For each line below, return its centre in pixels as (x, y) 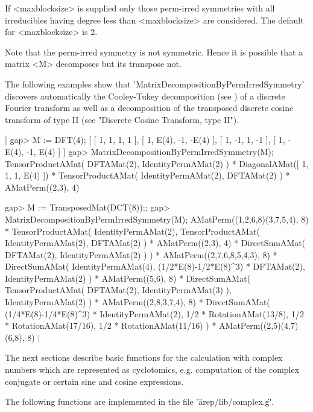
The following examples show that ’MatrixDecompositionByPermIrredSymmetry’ (155, 84)
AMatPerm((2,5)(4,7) (259, 325)
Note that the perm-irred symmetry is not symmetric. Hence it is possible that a (154, 52)
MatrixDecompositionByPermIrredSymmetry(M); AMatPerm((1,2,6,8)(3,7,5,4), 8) (157, 219)
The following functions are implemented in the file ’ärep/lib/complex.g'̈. (140, 401)
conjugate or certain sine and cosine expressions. (94, 381)
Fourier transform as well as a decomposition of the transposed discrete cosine (149, 108)
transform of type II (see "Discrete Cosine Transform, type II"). (122, 119)
